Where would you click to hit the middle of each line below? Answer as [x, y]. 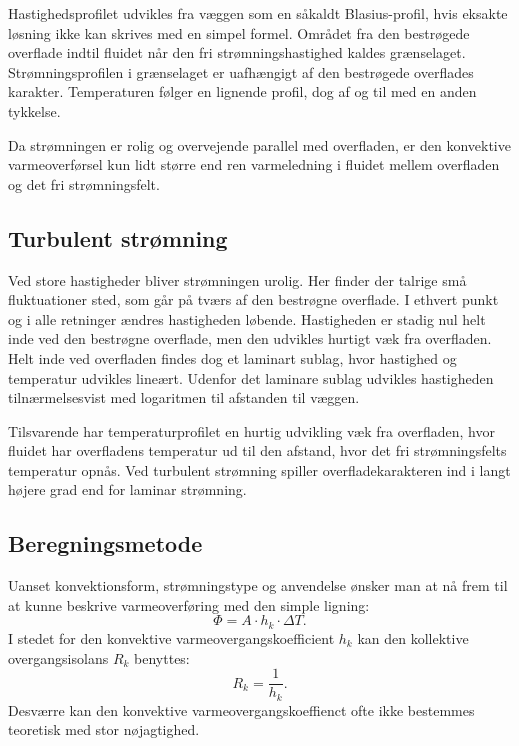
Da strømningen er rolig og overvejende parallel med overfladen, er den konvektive [259, 144]
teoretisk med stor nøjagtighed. [104, 729]
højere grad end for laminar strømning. [127, 489]
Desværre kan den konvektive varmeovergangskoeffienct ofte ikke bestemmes [241, 709]
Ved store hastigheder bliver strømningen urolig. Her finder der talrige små [237, 279]
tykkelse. [34, 110]
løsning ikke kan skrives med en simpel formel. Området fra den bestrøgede [239, 32]
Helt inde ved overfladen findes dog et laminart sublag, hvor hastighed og [232, 357]
